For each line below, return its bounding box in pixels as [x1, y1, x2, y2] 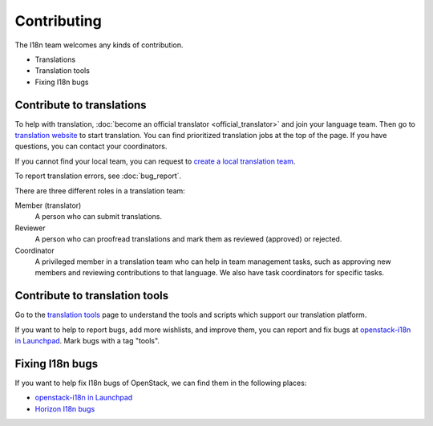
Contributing [14, 12, 102, 30]
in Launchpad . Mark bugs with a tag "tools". [14, 336, 160, 345]
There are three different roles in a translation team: [14, 185, 186, 196]
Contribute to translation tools [14, 289, 168, 302]
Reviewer [14, 223, 46, 233]
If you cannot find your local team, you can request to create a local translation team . [14, 156, 296, 166]
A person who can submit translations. [34, 212, 162, 221]
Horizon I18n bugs [34, 404, 95, 413]
